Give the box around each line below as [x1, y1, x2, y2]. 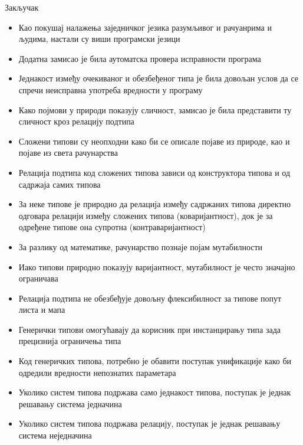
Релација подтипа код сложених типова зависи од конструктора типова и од [18, 166, 291, 178]
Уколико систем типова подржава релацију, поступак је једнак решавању [18, 417, 281, 430]
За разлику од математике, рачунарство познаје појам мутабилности [18, 240, 263, 253]
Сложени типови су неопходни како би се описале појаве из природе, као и [18, 135, 290, 147]
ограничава [18, 272, 58, 284]
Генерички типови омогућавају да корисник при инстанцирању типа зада [18, 323, 281, 335]
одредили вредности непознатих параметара [18, 366, 176, 378]
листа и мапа [18, 303, 65, 316]
